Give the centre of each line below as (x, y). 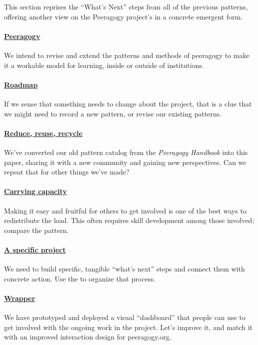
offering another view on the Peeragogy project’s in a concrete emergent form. (123, 16)
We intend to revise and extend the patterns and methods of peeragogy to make (127, 55)
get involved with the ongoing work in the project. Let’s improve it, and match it (128, 327)
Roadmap (21, 84)
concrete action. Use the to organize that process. (80, 278)
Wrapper (20, 298)
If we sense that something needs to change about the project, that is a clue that (128, 103)
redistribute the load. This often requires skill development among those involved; (129, 220)
